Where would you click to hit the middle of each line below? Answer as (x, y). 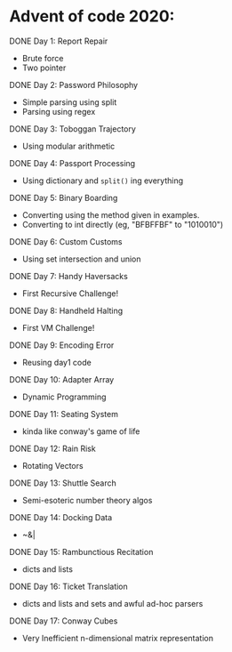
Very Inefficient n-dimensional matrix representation (117, 638)
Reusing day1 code (56, 362)
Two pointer (44, 68)
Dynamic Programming (64, 397)
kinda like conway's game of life (81, 431)
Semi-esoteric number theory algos (87, 500)
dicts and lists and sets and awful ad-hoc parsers (112, 603)
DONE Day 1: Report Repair (59, 41)
